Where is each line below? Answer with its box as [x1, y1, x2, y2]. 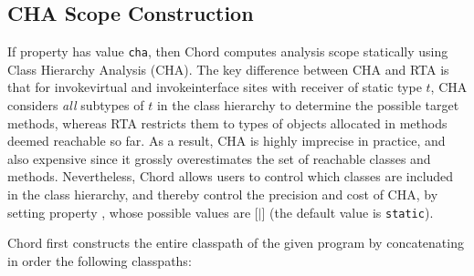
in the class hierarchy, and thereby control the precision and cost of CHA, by [7, 185, 438, 204]
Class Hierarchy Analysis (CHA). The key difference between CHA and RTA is [7, 59, 449, 78]
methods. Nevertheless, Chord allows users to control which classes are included [7, 167, 454, 186]
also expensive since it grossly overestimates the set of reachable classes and [7, 148, 431, 168]
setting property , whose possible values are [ [7, 202, 258, 221]
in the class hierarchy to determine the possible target [156, 96, 459, 115]
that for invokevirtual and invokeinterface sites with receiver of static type [7, 77, 422, 97]
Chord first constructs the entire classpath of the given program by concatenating [7, 233, 464, 252]
